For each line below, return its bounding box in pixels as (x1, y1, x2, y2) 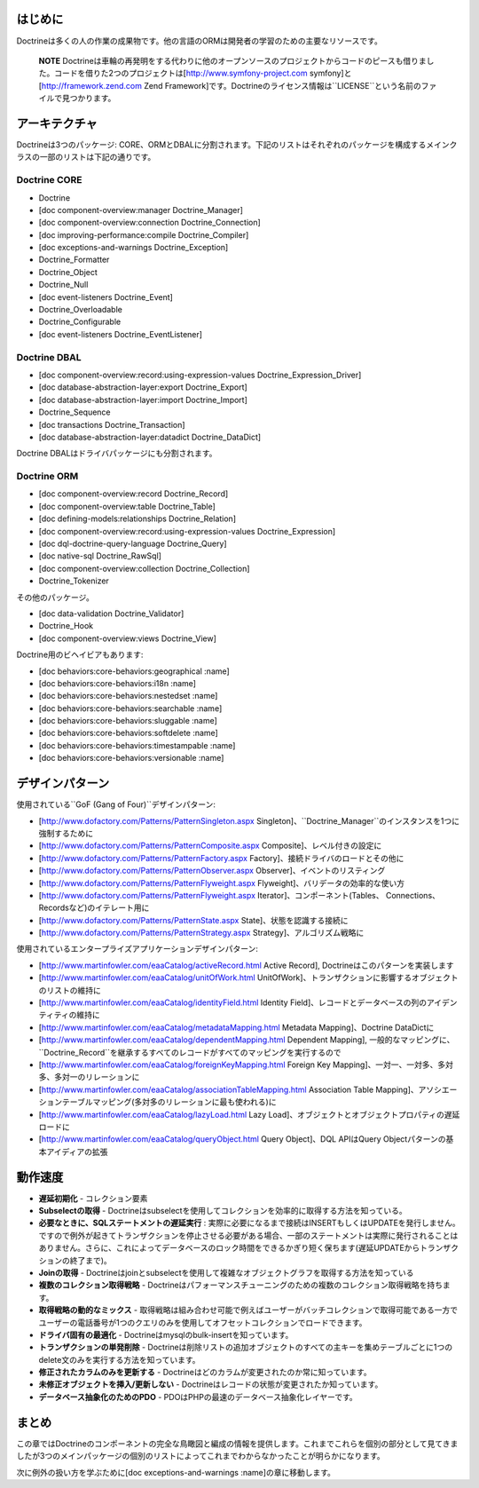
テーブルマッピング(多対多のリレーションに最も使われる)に (61, 1096, 277, 1107)
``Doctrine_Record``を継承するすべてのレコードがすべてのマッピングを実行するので (38, 1047, 342, 1057)
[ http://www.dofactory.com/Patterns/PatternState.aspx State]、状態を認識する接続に (38, 914, 349, 925)
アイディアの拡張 (45, 1146, 108, 1157)
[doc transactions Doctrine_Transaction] (38, 419, 185, 430)
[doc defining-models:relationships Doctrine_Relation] (38, 513, 237, 524)
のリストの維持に (38, 985, 101, 995)
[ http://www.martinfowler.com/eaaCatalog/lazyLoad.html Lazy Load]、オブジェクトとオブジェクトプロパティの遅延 (38, 1109, 460, 1120)
